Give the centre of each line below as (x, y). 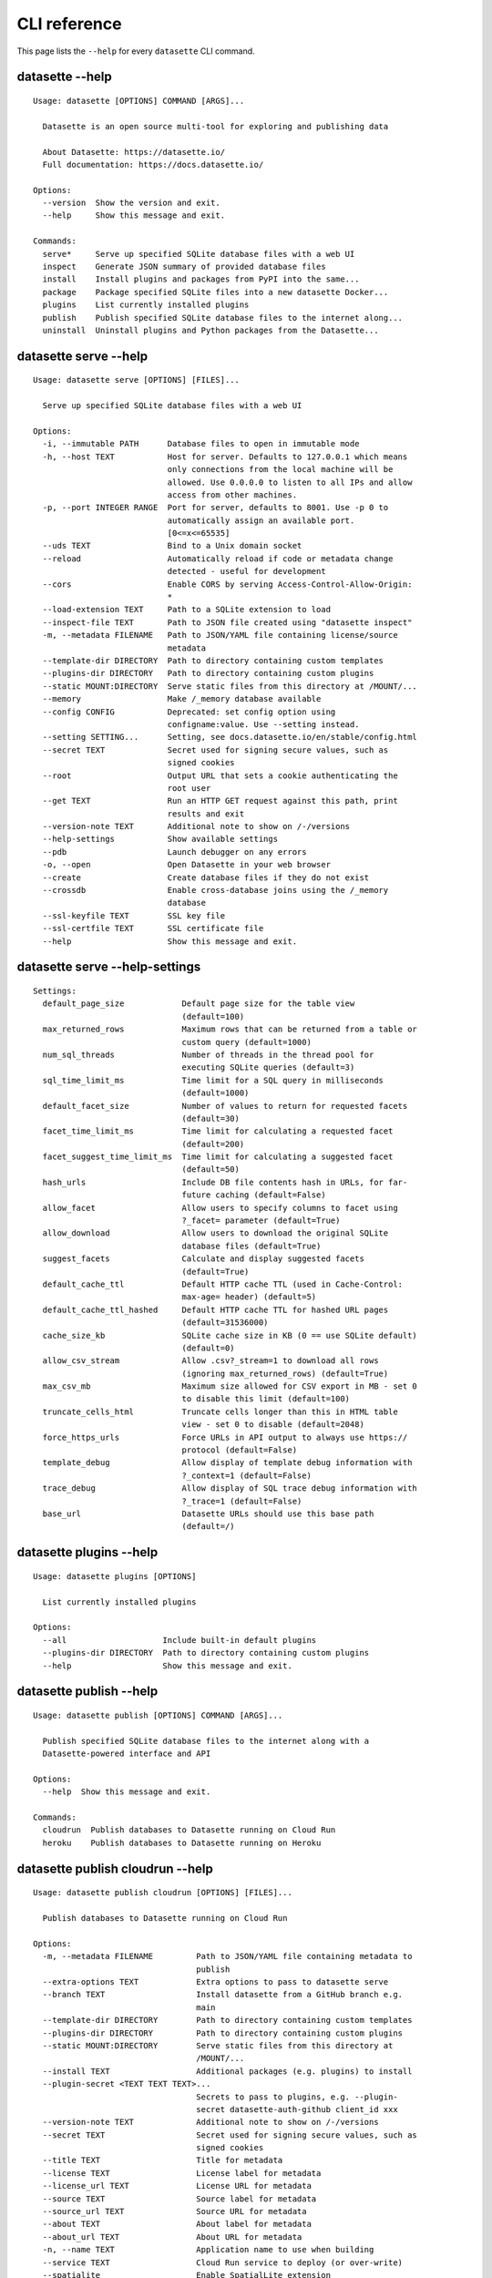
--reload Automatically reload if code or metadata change (218, 559)
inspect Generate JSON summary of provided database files (184, 267)
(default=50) (211, 1170)
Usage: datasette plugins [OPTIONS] (115, 1576)
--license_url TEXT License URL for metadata (177, 2186)
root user (189, 788)
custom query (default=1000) (246, 1042)
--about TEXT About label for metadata (177, 2224)
